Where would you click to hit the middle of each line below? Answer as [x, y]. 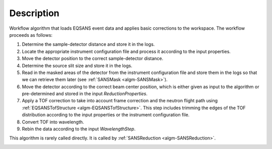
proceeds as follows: [31, 35]
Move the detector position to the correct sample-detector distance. [93, 58]
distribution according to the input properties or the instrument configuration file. [106, 115]
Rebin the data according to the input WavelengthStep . [79, 129]
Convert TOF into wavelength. [53, 122]
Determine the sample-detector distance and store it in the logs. [88, 44]
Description [35, 13]
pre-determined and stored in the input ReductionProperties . [85, 94]
